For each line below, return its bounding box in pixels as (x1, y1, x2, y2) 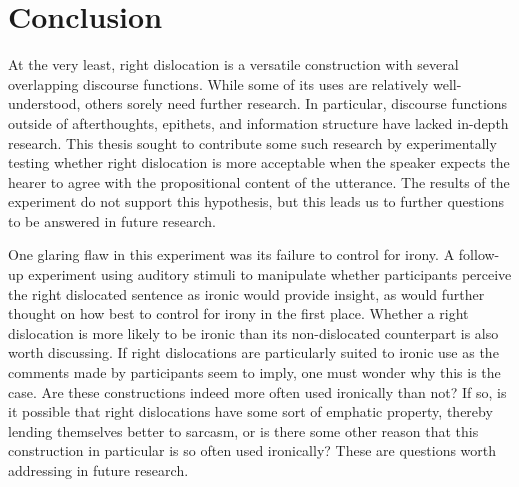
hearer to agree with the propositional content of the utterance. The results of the (8, 171, 510, 192)
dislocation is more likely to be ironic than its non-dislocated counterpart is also (8, 322, 499, 343)
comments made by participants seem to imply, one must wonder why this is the (8, 362, 501, 383)
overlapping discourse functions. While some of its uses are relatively (8, 73, 429, 94)
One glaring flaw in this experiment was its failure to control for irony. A (8, 244, 455, 265)
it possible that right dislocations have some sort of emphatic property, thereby (8, 401, 493, 422)
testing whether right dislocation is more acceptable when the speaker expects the (8, 152, 510, 173)
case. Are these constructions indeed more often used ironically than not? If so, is (8, 381, 507, 402)
